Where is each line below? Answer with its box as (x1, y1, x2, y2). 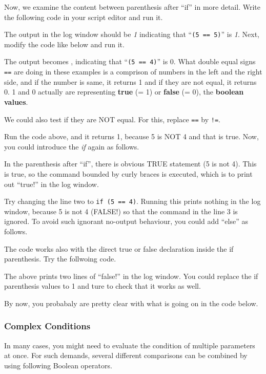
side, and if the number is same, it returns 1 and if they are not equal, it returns (4, 76, 257, 87)
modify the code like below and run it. (4, 39, 125, 49)
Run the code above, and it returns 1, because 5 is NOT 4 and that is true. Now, (4, 131, 259, 142)
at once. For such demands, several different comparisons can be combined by (4, 350, 248, 361)
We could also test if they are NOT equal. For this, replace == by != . (4, 114, 220, 124)
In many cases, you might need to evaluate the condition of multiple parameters (4, 340, 255, 350)
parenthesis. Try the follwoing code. (4, 253, 116, 264)
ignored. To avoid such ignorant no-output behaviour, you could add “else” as (4, 216, 248, 227)
